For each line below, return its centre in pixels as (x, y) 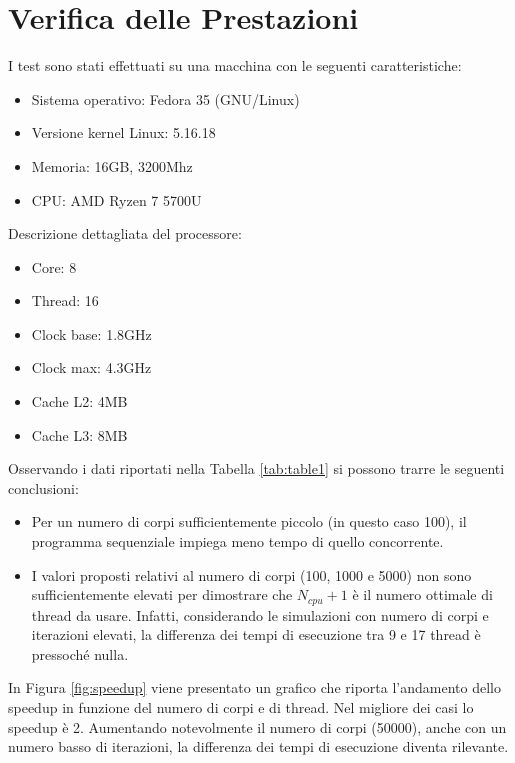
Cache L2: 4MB (79, 401)
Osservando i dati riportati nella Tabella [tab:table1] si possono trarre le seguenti (256, 468)
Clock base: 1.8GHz (91, 333)
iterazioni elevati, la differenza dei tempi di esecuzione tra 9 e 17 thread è (256, 634)
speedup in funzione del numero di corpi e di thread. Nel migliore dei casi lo (241, 707)
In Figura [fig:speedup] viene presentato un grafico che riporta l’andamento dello (254, 687)
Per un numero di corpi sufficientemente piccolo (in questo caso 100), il (249, 521)
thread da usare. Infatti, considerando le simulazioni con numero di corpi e (260, 614)
